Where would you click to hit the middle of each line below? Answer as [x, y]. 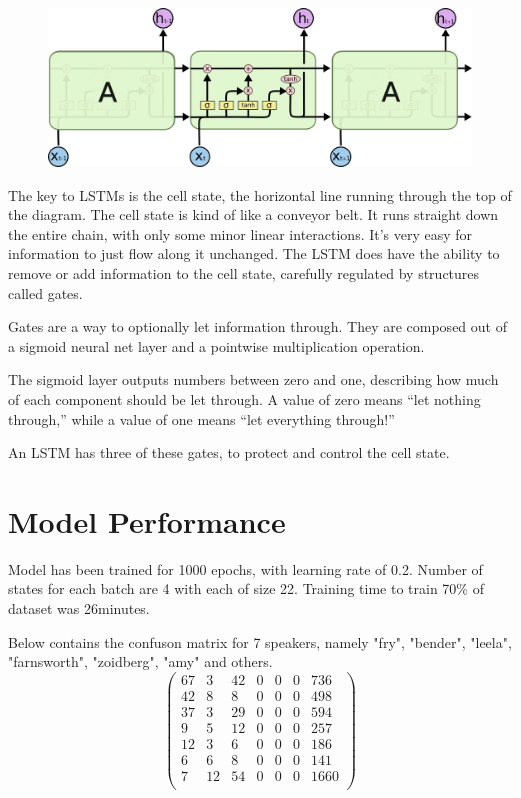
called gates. [45, 292]
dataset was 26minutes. [79, 608]
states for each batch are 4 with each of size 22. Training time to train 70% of [246, 588]
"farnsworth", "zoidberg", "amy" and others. [140, 661]
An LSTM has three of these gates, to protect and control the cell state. [229, 452]
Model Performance [147, 520]
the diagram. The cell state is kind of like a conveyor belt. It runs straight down [253, 214]
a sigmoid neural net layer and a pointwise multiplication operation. [216, 345]
